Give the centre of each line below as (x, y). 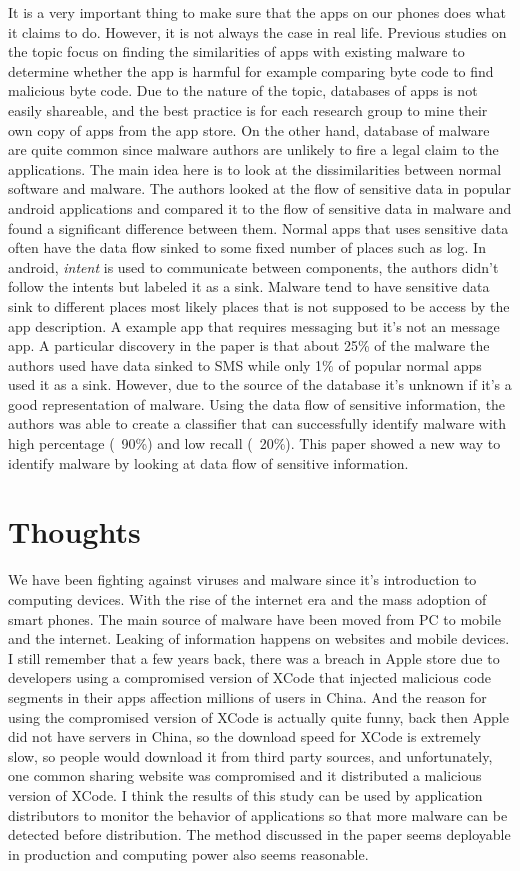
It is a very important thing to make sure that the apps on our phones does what (257, 12)
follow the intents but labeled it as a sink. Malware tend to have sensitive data (249, 286)
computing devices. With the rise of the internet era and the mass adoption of (247, 598)
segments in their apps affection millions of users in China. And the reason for (247, 696)
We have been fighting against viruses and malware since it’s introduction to (242, 579)
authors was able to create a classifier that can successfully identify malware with (257, 423)
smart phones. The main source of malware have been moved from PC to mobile (254, 618)
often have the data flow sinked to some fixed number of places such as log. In (247, 247)
